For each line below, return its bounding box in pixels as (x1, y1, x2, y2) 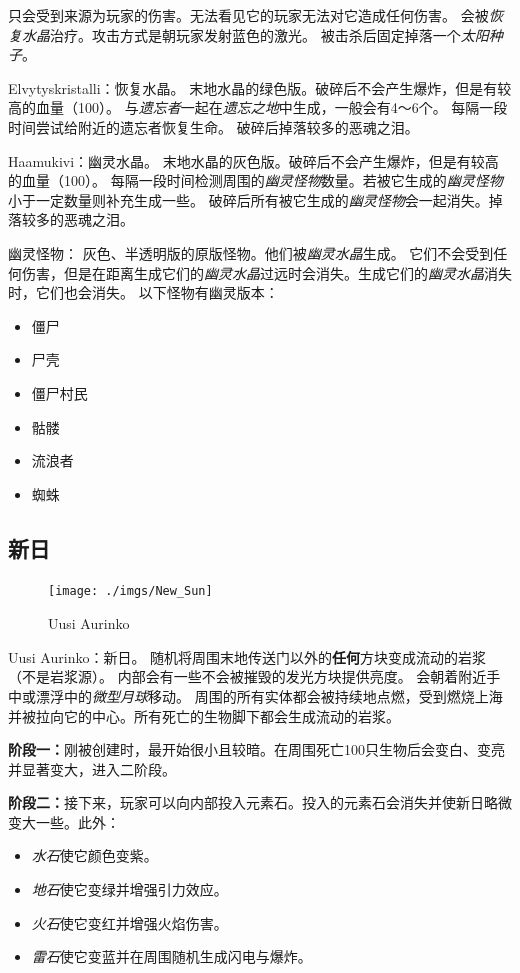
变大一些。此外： (8, 811, 120, 832)
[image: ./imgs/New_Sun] (48, 584, 213, 599)
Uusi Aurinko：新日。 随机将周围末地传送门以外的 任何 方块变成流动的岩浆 (8, 646, 487, 667)
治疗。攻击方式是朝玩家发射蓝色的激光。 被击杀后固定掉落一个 (50, 24, 461, 45)
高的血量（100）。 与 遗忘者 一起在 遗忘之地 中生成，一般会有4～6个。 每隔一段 (8, 97, 508, 118)
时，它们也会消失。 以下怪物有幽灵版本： (8, 282, 279, 303)
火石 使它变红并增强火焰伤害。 (31, 912, 228, 933)
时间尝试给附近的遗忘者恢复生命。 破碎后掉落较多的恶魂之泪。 (8, 116, 419, 137)
